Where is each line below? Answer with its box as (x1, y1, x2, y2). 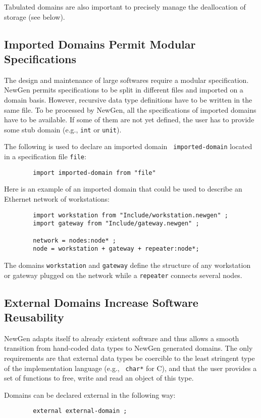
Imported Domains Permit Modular (4, 36, 196, 52)
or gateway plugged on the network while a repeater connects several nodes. (4, 269, 242, 280)
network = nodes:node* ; (33, 237, 116, 244)
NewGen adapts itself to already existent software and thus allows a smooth (4, 333, 239, 343)
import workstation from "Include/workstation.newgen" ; (33, 211, 228, 219)
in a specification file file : (4, 151, 86, 162)
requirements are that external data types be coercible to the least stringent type (4, 352, 255, 363)
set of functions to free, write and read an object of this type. (4, 373, 194, 383)
